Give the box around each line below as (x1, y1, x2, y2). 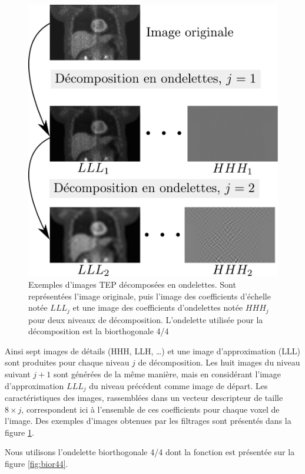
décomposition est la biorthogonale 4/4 (28, 325, 169, 337)
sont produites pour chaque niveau (5, 356, 130, 368)
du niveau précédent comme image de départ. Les (89, 379, 268, 391)
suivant (5, 368, 31, 380)
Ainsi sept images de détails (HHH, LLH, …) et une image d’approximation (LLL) (5, 344, 300, 357)
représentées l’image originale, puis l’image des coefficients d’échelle (28, 289, 271, 302)
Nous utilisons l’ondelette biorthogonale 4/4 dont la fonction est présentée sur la (5, 446, 295, 458)
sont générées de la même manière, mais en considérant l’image (53, 368, 281, 380)
